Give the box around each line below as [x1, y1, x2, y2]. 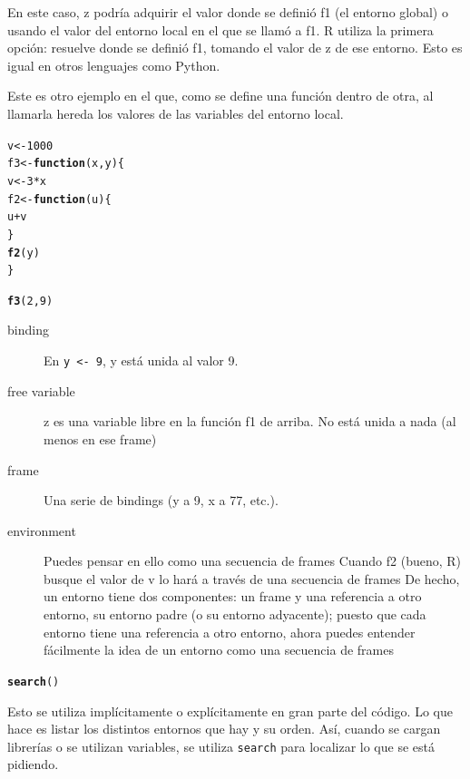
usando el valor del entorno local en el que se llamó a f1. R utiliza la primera [7, 20, 434, 39]
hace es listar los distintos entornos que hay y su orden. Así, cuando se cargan [7, 719, 441, 738]
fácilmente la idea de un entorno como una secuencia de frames [44, 640, 394, 659]
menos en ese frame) [44, 429, 157, 448]
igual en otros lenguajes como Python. [7, 55, 220, 74]
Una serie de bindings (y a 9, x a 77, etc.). [44, 491, 279, 510]
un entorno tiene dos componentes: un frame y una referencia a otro [44, 587, 422, 606]
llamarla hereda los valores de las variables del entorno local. [7, 103, 344, 122]
